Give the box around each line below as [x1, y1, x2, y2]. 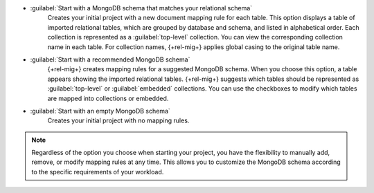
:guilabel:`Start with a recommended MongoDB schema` [30, 55, 190, 64]
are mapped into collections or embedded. [47, 94, 169, 102]
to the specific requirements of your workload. [31, 167, 164, 176]
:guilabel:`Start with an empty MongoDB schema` [30, 107, 171, 115]
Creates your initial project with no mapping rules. [47, 116, 190, 125]
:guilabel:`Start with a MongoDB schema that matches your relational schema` [30, 4, 253, 12]
